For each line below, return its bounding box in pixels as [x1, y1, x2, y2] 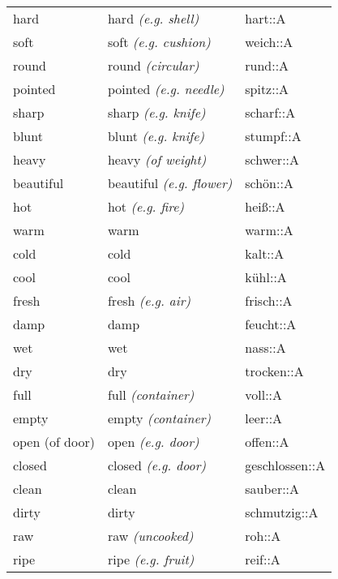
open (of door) [13, 432, 95, 451]
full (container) [107, 385, 195, 404]
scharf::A [245, 103, 296, 122]
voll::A [245, 385, 283, 404]
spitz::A [245, 79, 289, 98]
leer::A [245, 409, 283, 427]
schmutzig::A [245, 503, 319, 521]
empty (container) [107, 409, 212, 427]
